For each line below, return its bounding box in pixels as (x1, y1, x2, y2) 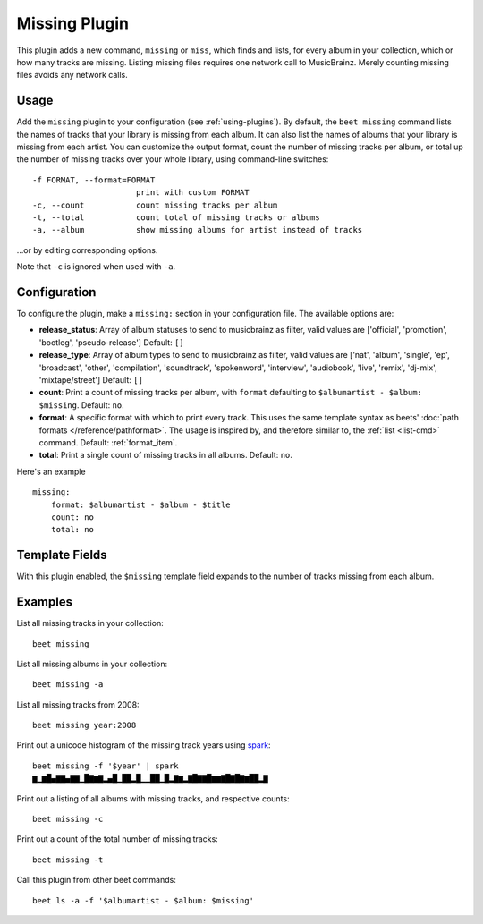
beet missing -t (32, 854, 104, 865)
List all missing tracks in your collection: (16, 618, 165, 629)
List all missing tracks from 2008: (16, 699, 140, 710)
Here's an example (16, 466, 86, 477)
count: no (50, 512, 94, 522)
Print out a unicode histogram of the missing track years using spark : (16, 740, 272, 750)
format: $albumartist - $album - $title (50, 499, 232, 510)
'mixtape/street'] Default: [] (38, 375, 143, 385)
